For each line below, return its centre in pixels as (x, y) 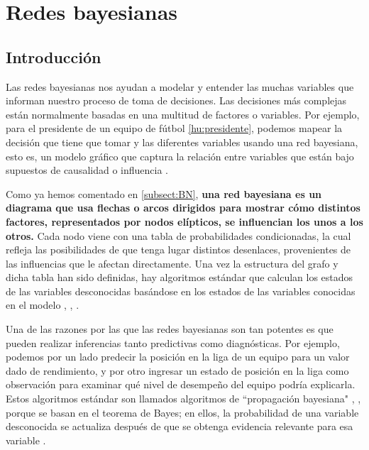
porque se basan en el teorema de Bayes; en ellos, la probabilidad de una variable (182, 412)
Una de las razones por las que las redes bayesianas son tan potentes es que (170, 329)
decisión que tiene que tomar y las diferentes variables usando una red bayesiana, (182, 142)
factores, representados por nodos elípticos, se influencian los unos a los (184, 221)
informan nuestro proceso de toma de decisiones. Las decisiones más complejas (176, 100)
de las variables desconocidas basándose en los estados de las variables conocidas (181, 291)
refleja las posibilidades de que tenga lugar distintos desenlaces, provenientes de (178, 249)
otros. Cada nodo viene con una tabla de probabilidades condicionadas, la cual (178, 235)
